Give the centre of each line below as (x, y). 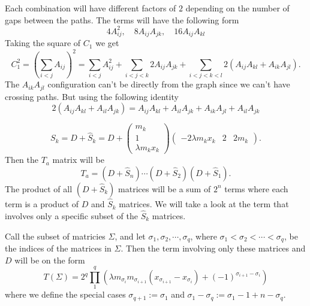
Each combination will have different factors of (91, 8)
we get (107, 43)
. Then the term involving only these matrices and (213, 248)
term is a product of (42, 204)
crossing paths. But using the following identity (92, 96)
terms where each (256, 188)
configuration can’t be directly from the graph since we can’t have (169, 84)
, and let (130, 236)
